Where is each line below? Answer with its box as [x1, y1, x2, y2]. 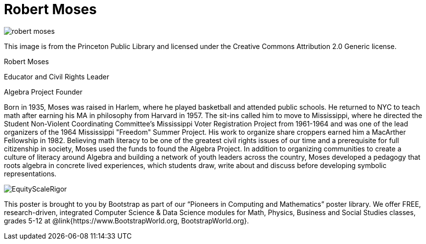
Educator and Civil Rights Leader [4, 72, 110, 81]
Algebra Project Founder [4, 87, 83, 96]
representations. [4, 169, 57, 178]
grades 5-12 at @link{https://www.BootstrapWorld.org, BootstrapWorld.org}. [4, 216, 249, 225]
